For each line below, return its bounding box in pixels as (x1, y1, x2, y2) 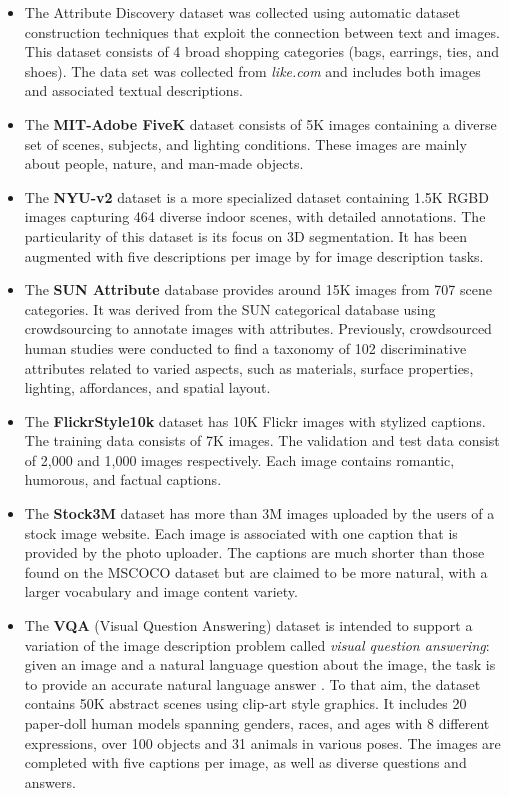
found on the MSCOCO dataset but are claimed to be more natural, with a (24, 561, 488, 582)
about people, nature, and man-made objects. (24, 153, 304, 174)
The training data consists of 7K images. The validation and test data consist (24, 430, 500, 451)
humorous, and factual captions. (24, 469, 222, 490)
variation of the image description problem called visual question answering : (24, 634, 490, 655)
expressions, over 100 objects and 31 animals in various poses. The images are (24, 732, 501, 753)
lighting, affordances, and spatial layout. (24, 377, 271, 398)
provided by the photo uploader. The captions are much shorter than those (24, 542, 485, 563)
